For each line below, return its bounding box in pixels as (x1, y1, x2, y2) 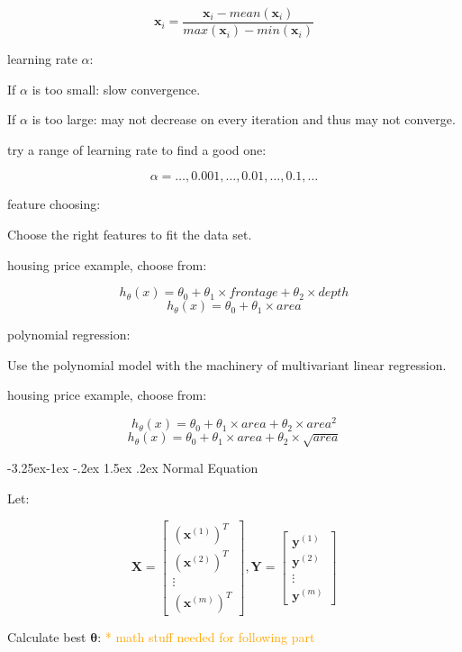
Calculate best (7, 628, 86, 647)
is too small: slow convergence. (32, 79, 201, 98)
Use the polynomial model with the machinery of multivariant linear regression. (7, 355, 447, 374)
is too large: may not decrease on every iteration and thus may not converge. (32, 110, 456, 129)
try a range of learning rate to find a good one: (7, 140, 267, 158)
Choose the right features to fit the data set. (7, 225, 252, 244)
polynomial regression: (7, 325, 131, 344)
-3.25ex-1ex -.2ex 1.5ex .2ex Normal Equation (7, 458, 258, 477)
